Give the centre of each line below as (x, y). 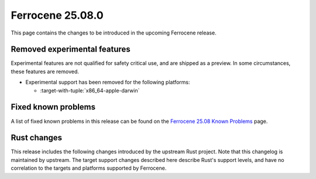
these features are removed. (45, 71)
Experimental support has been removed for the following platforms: (108, 82)
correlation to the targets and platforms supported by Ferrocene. (89, 168)
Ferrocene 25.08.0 (57, 15)
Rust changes (37, 138)
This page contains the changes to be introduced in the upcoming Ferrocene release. (114, 33)
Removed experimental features (71, 49)
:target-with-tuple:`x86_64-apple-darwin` (90, 90)
